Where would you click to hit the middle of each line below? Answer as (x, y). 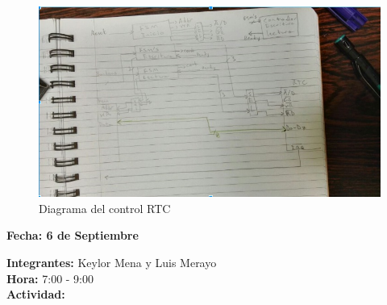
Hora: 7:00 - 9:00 (50, 278)
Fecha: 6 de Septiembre (73, 235)
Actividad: (36, 294)
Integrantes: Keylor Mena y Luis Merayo (112, 263)
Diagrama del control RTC (105, 208)
